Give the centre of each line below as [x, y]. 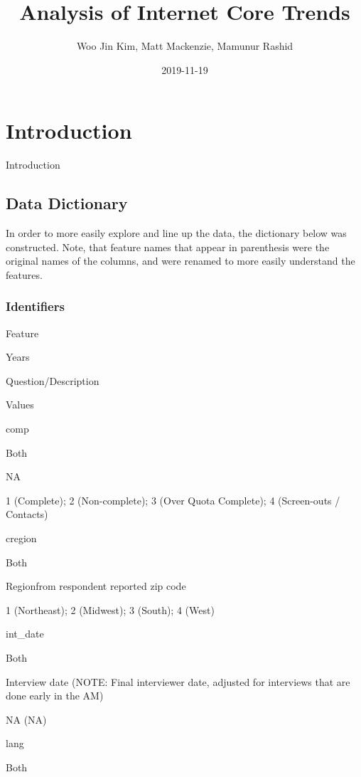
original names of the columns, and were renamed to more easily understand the [180, 261]
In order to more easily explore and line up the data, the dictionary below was [176, 233]
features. [24, 274]
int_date [25, 634]
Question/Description [53, 380]
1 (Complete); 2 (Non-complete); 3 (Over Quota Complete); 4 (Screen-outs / [173, 500]
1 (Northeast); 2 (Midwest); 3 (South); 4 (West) [110, 609]
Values [20, 405]
